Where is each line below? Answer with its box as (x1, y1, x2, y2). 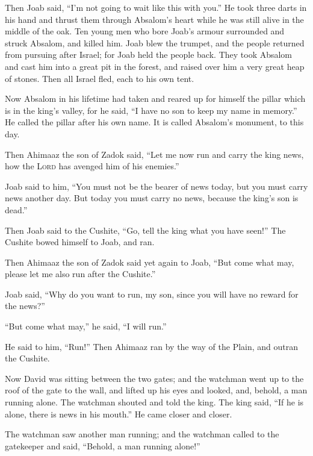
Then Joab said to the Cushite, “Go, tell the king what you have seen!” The (5, 223, 286, 236)
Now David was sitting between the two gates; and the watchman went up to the (5, 372, 304, 384)
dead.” (5, 203, 28, 216)
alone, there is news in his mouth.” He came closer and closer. (5, 407, 232, 420)
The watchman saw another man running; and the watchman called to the (5, 428, 279, 440)
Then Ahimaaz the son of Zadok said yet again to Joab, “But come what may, (5, 255, 294, 268)
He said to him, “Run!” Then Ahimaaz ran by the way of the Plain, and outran (5, 340, 299, 352)
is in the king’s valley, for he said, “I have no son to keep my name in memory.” (5, 104, 297, 116)
